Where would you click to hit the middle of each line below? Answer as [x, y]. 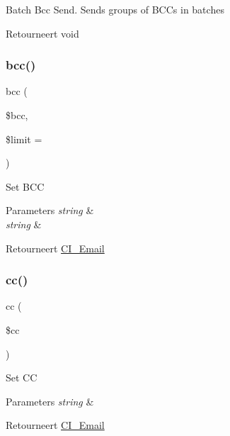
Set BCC [25, 186]
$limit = [24, 139]
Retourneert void [42, 33]
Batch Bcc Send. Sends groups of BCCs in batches [115, 9]
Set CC [22, 378]
